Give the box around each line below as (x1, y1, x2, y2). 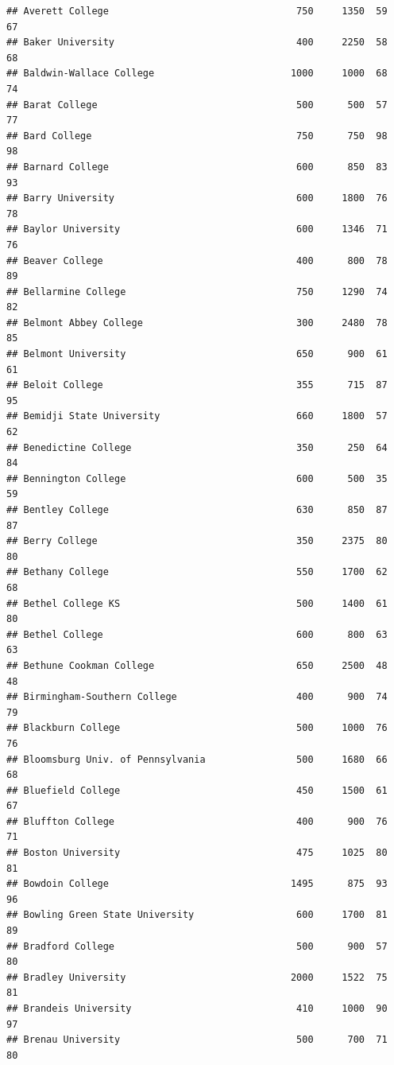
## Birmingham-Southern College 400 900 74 (6, 691, 388, 703)
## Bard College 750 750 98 (6, 130, 388, 142)
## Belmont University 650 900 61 (6, 348, 388, 360)
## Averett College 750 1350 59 (6, 6, 388, 17)
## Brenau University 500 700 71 (6, 1034, 388, 1046)
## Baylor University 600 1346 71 (6, 223, 388, 235)
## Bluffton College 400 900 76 (6, 815, 388, 827)
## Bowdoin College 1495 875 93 (6, 878, 388, 890)
